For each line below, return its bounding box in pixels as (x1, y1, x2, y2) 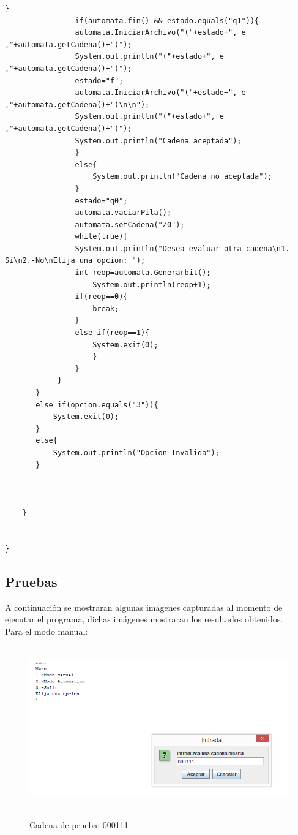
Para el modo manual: (5, 624, 88, 637)
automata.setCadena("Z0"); (75, 220, 185, 229)
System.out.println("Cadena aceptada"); (75, 136, 242, 145)
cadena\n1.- (245, 244, 294, 253)
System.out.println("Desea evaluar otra (75, 244, 242, 253)
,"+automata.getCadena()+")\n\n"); (5, 100, 150, 109)
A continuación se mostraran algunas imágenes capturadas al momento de (5, 600, 283, 613)
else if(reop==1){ (75, 328, 150, 338)
